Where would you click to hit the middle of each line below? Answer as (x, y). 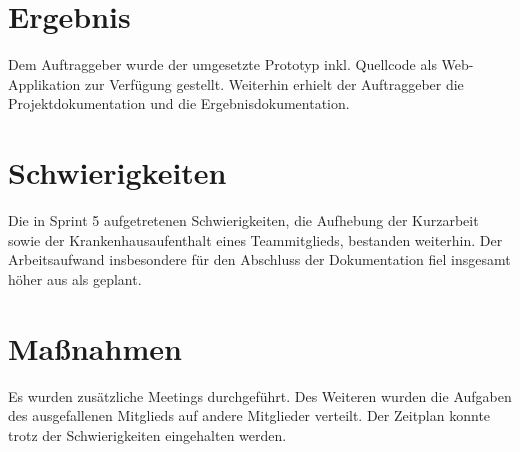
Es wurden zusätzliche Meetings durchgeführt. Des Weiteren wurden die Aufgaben (260, 395)
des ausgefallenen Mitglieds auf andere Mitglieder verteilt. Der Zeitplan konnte (249, 415)
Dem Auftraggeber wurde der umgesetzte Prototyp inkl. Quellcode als (222, 64)
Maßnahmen (95, 347)
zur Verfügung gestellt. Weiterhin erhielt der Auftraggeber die (274, 83)
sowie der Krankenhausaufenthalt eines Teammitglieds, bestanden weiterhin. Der (255, 239)
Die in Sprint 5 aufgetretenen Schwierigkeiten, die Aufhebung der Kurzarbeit (243, 220)
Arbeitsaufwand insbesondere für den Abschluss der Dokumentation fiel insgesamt (259, 259)
